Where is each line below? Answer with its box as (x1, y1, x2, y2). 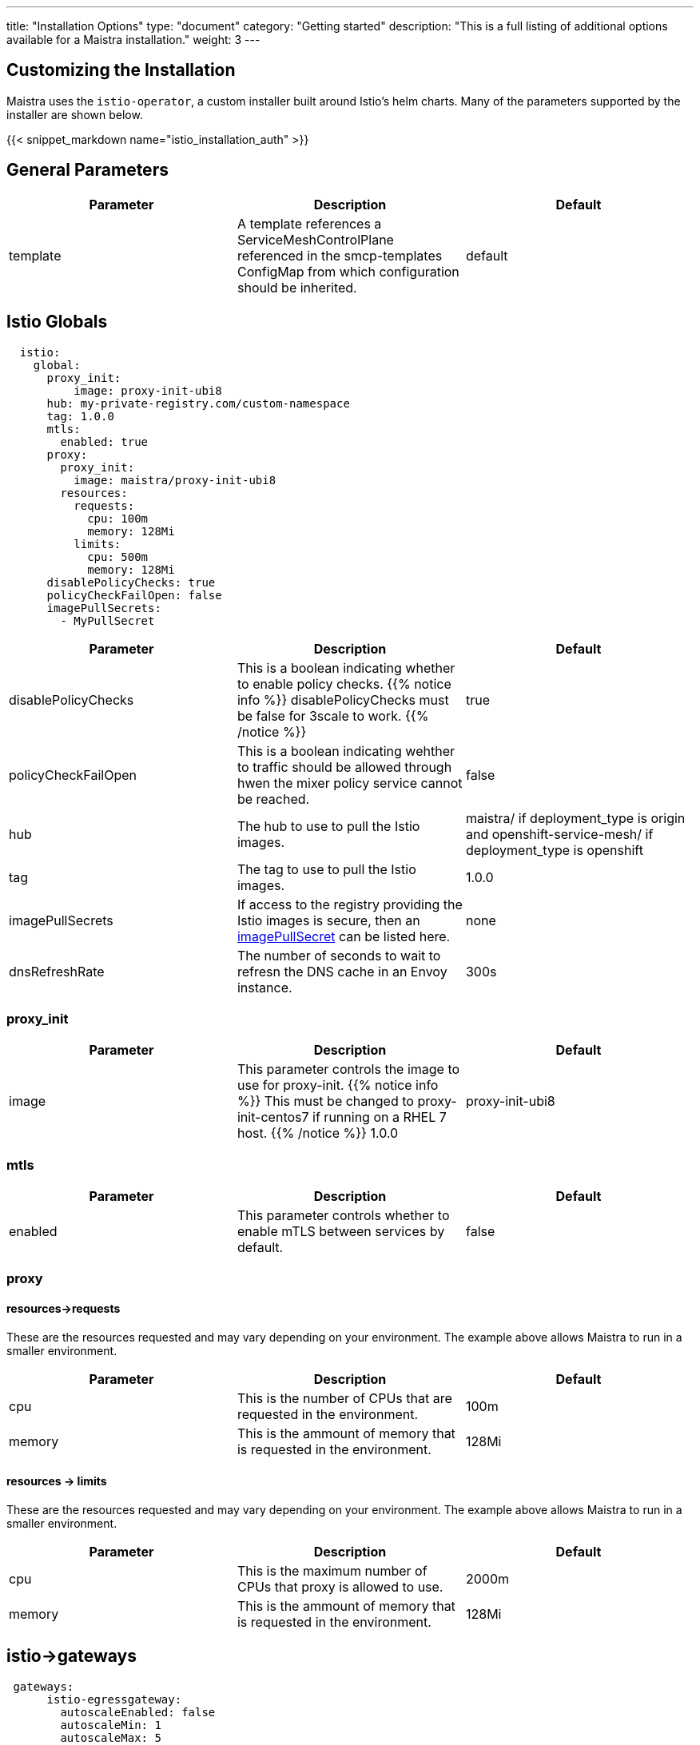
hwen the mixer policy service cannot (237, 774, 463, 791)
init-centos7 (237, 1109, 309, 1126)
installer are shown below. (6, 107, 143, 121)
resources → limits (6, 1474, 107, 1489)
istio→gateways (6, 1646, 137, 1667)
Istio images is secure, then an (237, 912, 420, 928)
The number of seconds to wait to (237, 947, 441, 964)
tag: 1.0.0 (46, 409, 114, 423)
